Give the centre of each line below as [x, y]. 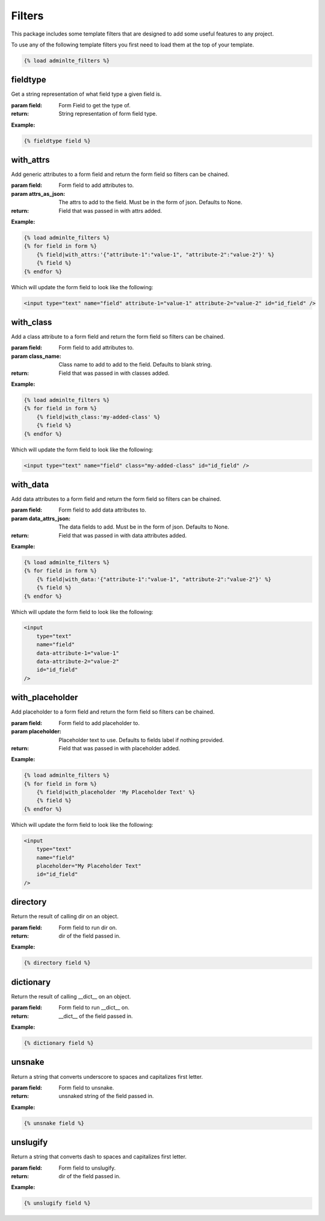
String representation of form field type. [108, 114]
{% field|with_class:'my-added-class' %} [98, 417]
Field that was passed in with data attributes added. [123, 535]
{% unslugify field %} [57, 1203]
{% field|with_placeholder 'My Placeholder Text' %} [116, 792]
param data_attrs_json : [41, 518]
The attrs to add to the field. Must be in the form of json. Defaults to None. [150, 202]
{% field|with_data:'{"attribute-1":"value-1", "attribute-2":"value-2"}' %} [154, 579]
